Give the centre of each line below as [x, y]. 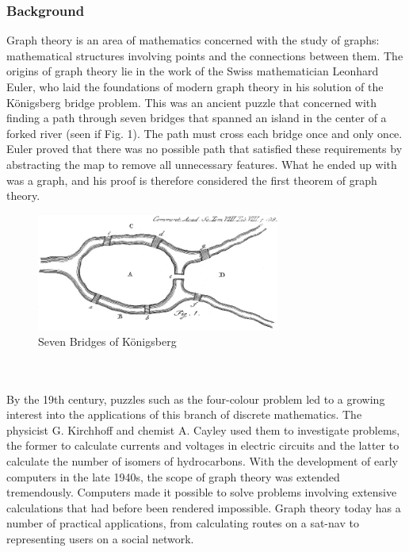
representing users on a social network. [100, 538]
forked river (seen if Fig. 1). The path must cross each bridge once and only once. [204, 133]
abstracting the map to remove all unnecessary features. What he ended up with [202, 164]
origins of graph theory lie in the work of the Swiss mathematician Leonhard [193, 71]
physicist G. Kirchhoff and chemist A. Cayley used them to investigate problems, [203, 429]
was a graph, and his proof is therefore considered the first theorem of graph [192, 180]
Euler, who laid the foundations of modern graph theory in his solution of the [195, 86]
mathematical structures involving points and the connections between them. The [205, 55]
